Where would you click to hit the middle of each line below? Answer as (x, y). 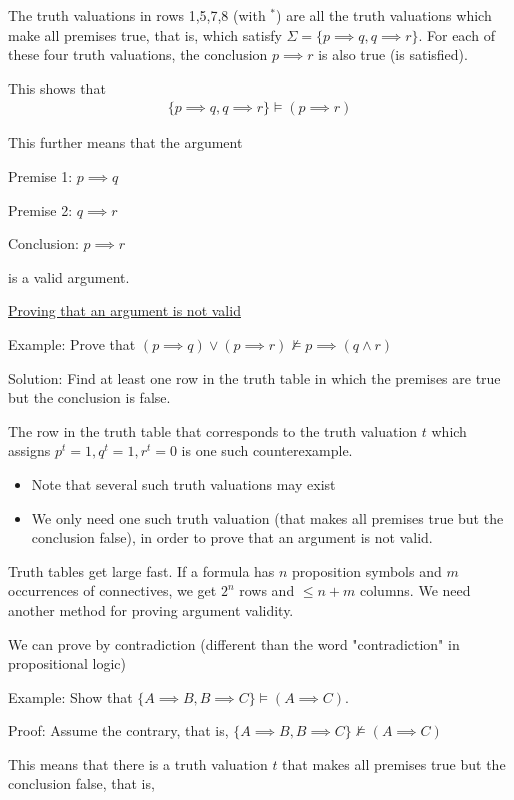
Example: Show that (70, 696)
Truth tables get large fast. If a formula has (141, 570)
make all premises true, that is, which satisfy (145, 34)
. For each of (456, 34)
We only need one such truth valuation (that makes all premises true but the (267, 517)
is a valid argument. (69, 276)
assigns (29, 450)
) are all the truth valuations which (384, 15)
